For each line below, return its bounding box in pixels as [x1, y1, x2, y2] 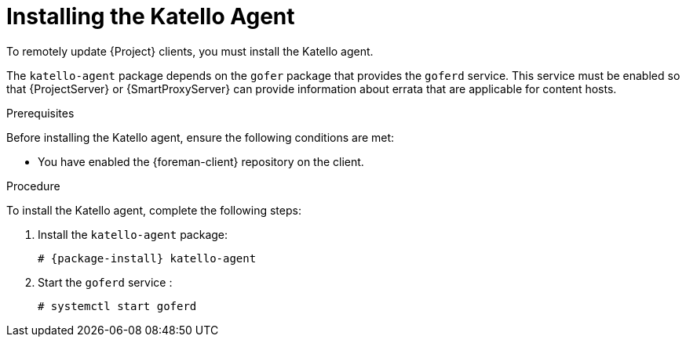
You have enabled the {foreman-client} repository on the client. [38, 154, 364, 168]
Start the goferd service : [38, 275, 173, 289]
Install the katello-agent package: [38, 227, 228, 241]
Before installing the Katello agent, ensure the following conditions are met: [6, 130, 395, 144]
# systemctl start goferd [38, 299, 197, 312]
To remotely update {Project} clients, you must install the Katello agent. [6, 44, 374, 58]
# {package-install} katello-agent [38, 251, 257, 265]
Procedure [6, 179, 60, 193]
